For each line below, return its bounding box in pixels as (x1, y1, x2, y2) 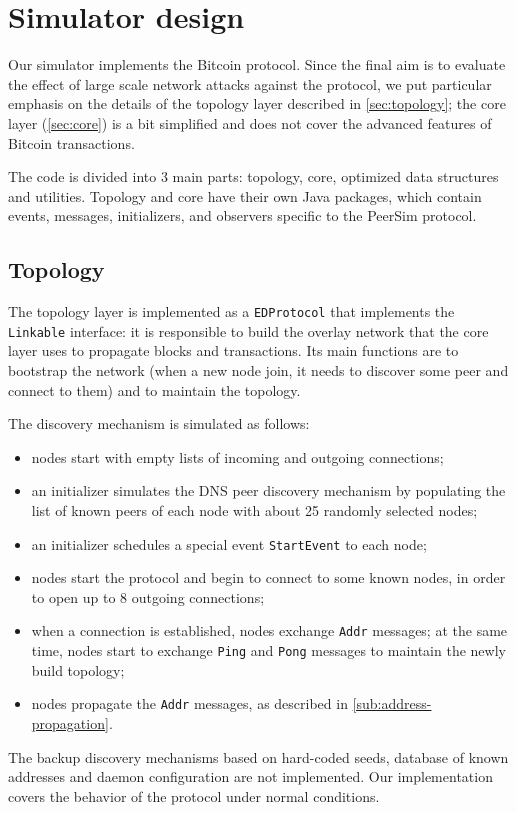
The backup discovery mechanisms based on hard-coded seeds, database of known (8, 746, 509, 767)
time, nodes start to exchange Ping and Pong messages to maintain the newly (31, 640, 506, 661)
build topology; (31, 659, 125, 680)
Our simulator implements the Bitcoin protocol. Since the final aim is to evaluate (8, 54, 506, 75)
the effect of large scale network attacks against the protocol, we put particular (8, 73, 492, 94)
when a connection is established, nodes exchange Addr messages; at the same (31, 620, 508, 641)
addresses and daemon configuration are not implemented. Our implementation (8, 766, 493, 787)
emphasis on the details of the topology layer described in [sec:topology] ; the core (8, 93, 506, 114)
